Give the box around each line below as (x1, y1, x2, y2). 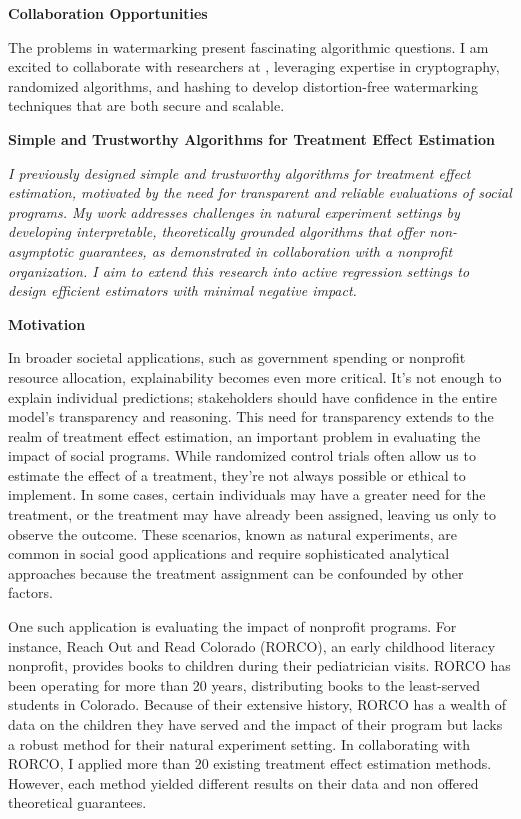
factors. (8, 582, 53, 603)
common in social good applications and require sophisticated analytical (8, 543, 450, 564)
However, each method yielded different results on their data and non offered (8, 772, 479, 793)
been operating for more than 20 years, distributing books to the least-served (8, 674, 480, 695)
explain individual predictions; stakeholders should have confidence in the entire (8, 386, 497, 407)
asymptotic (8, 240, 74, 261)
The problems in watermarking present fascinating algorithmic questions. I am (8, 36, 489, 57)
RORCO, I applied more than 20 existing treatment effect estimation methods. (8, 753, 492, 774)
